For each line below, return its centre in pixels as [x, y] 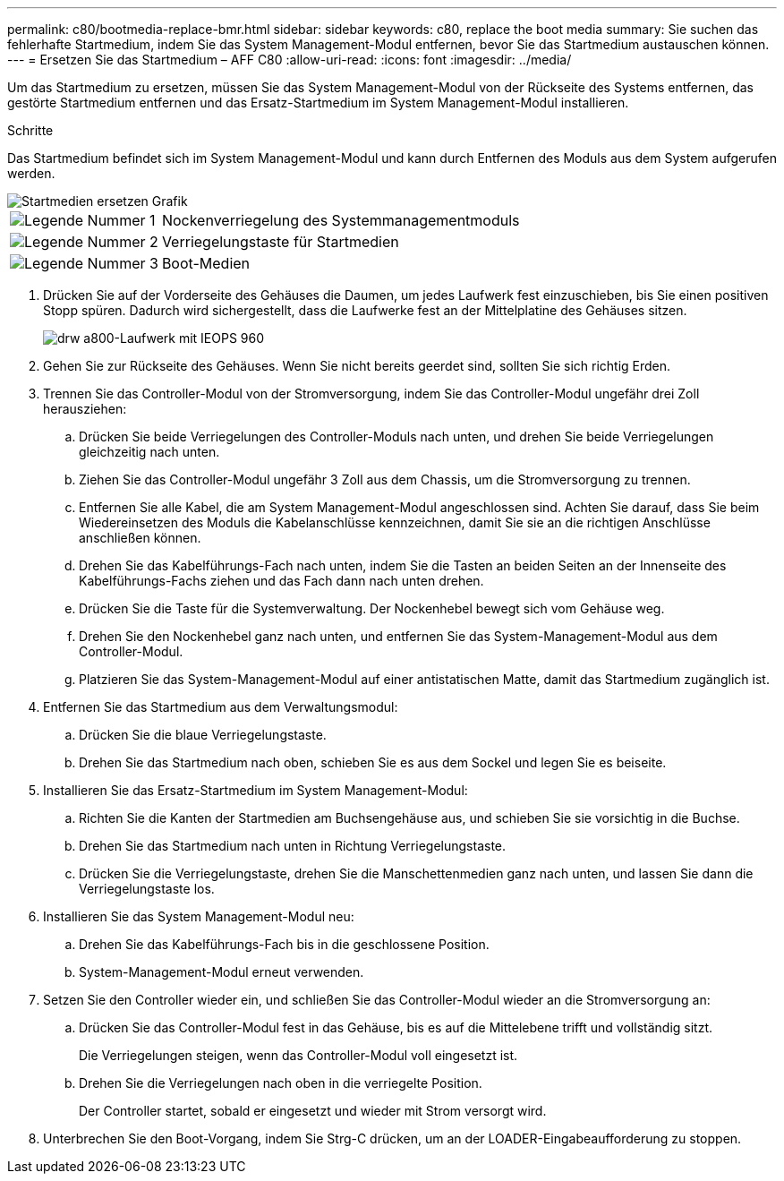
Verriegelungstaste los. [147, 889]
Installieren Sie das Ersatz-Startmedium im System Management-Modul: [256, 790]
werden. [31, 173]
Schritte [30, 130]
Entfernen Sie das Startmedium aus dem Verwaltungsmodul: [221, 707]
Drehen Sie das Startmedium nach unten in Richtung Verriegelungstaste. [293, 846]
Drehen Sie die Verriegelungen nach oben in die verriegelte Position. [281, 1083]
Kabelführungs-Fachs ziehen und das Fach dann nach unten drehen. [281, 581]
